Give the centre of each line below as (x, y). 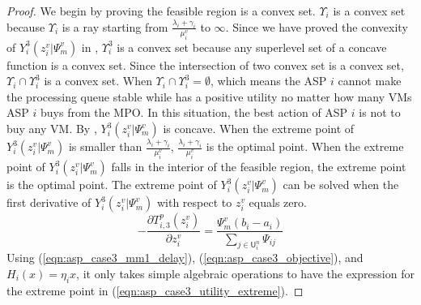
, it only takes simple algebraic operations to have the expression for (245, 273)
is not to (380, 112)
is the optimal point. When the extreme (305, 146)
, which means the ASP (269, 81)
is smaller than (105, 146)
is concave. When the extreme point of (259, 129)
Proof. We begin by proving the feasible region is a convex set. (161, 11)
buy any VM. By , (52, 129)
